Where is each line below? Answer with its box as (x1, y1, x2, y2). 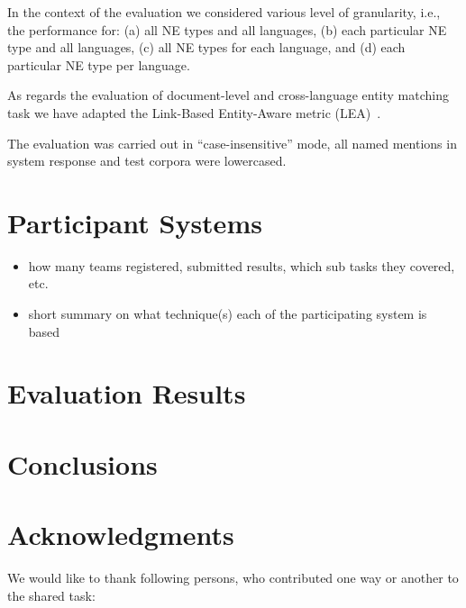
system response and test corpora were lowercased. (7, 151, 287, 170)
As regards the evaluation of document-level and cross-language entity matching (7, 86, 450, 104)
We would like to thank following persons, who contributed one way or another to (7, 568, 459, 587)
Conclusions (7, 445, 158, 482)
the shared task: (7, 585, 96, 604)
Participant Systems (7, 204, 262, 240)
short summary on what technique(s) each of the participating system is (28, 304, 427, 323)
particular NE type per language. (7, 55, 190, 74)
